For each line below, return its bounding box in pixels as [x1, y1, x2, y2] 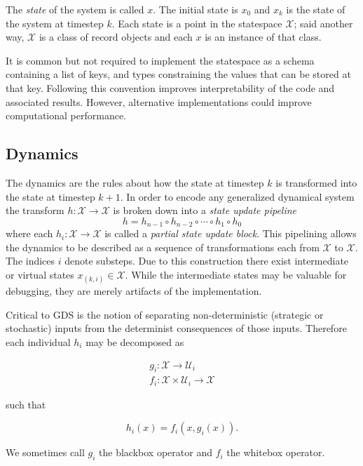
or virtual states [6, 267, 74, 281]
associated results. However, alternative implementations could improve [6, 94, 312, 109]
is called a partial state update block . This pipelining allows [104, 226, 357, 241]
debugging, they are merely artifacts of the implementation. [6, 284, 262, 298]
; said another [294, 15, 353, 30]
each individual [6, 334, 71, 349]
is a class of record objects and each [39, 29, 193, 44]
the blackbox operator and [99, 445, 212, 460]
